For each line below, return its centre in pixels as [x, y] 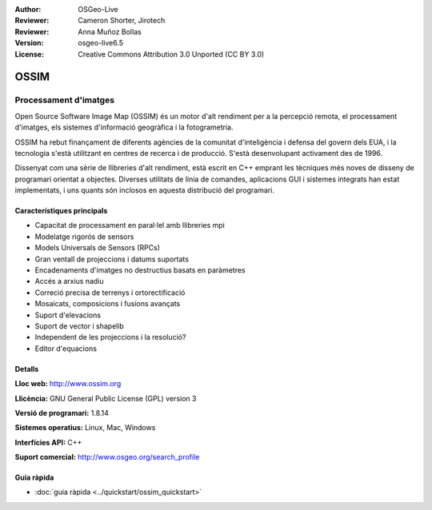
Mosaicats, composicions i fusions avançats [108, 304]
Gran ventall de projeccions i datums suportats [112, 259]
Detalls [27, 369]
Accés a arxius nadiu [69, 281]
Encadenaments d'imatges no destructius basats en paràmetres [140, 270]
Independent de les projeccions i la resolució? [110, 337]
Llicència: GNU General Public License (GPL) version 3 [106, 398]
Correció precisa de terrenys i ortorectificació [110, 293]
